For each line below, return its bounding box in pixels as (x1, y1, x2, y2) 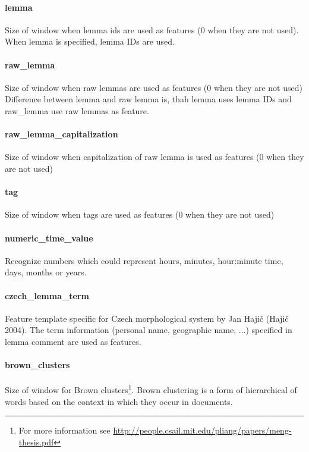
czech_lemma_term (5, 289, 89, 302)
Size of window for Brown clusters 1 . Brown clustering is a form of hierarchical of (5, 382, 297, 395)
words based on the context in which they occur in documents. (5, 395, 233, 407)
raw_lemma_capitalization (5, 128, 118, 140)
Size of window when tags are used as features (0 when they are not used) (5, 208, 275, 221)
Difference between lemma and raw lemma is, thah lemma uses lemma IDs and (5, 93, 292, 105)
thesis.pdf (18, 435, 54, 448)
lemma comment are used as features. (5, 335, 141, 347)
